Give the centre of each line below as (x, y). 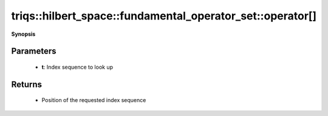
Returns (27, 84)
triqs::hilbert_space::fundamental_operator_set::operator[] (164, 16)
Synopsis (23, 34)
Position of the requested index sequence (94, 100)
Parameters (34, 51)
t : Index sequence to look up (77, 67)
